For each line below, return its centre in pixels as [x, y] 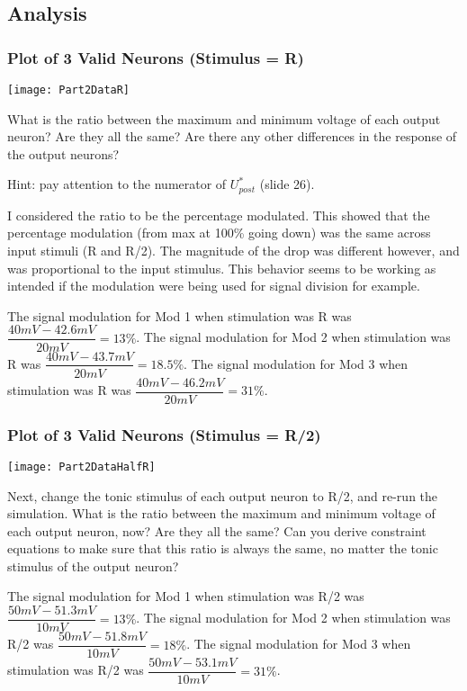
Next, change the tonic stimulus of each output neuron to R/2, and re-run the [223, 495]
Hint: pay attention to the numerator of [117, 184]
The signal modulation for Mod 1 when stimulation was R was [180, 315]
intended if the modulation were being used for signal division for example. [214, 286]
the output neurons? [63, 153]
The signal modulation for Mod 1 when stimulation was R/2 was [186, 596]
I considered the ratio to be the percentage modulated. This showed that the [219, 215]
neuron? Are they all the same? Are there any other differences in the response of [232, 136]
